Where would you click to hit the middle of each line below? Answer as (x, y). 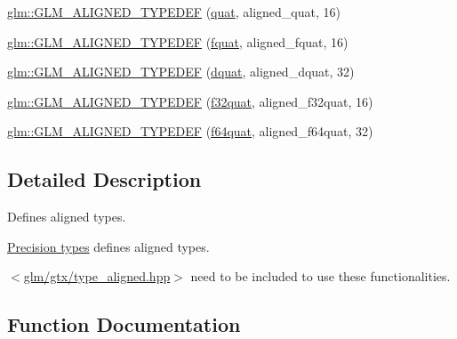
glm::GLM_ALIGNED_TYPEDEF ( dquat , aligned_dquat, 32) (181, 72)
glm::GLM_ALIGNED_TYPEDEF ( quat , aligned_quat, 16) (174, 12)
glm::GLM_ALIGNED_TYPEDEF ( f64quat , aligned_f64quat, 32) (190, 131)
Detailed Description (104, 179)
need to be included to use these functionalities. (321, 276)
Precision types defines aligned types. (108, 246)
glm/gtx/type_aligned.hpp (97, 276)
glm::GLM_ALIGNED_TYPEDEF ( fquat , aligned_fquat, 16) (178, 41)
